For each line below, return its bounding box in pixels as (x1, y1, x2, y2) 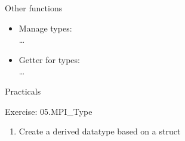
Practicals (5, 84, 41, 97)
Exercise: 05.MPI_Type (5, 105, 92, 117)
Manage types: (18, 21, 72, 34)
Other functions (5, 2, 63, 14)
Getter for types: (18, 53, 80, 65)
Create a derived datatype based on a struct (18, 125, 181, 137)
